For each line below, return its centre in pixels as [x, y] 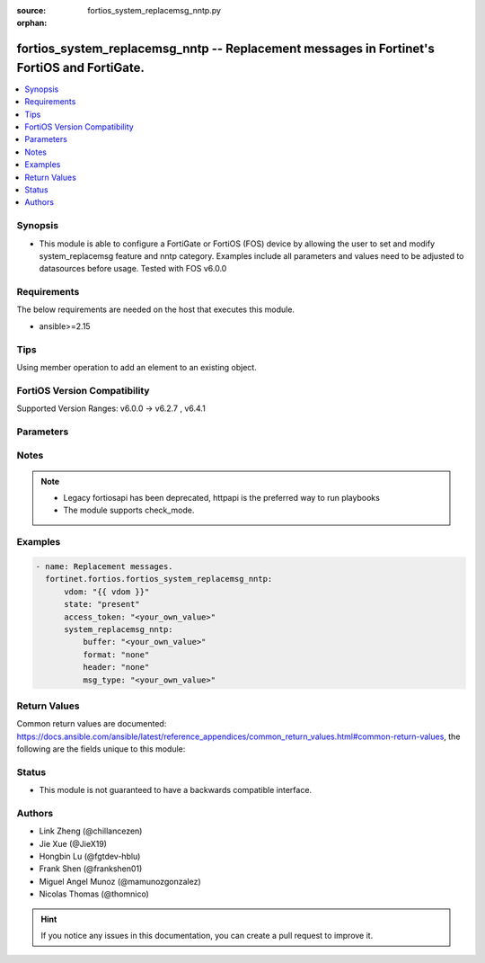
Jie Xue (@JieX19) [73, 843]
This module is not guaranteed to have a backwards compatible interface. [176, 790]
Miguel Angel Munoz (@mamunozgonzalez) [120, 881]
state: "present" [102, 604]
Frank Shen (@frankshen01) [91, 869]
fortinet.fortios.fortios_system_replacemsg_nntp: [159, 579]
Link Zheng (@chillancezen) [91, 831]
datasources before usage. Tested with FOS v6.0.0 [133, 269]
